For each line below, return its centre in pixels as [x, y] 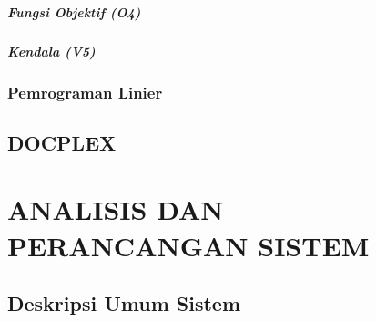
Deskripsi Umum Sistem [124, 303]
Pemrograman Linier [85, 92]
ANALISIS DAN [116, 209]
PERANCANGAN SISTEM [188, 245]
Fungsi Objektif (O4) [74, 11]
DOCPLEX [62, 142]
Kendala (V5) [51, 51]
